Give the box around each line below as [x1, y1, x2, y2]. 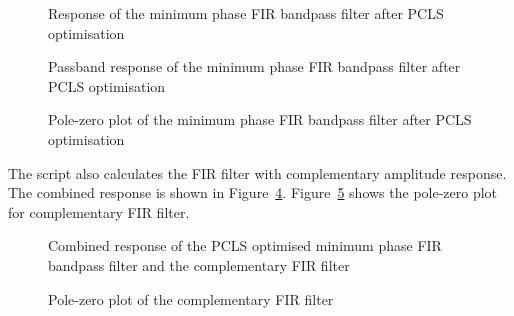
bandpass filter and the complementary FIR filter [48, 254, 350, 275]
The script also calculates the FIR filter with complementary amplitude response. [8, 162, 507, 183]
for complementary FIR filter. [8, 201, 190, 222]
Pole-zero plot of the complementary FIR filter [48, 288, 334, 309]
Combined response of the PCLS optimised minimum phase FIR [48, 235, 442, 256]
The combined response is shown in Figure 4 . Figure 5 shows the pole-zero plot [8, 182, 498, 203]
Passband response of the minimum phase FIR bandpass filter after [48, 56, 461, 77]
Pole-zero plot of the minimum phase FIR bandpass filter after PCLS [48, 109, 472, 130]
